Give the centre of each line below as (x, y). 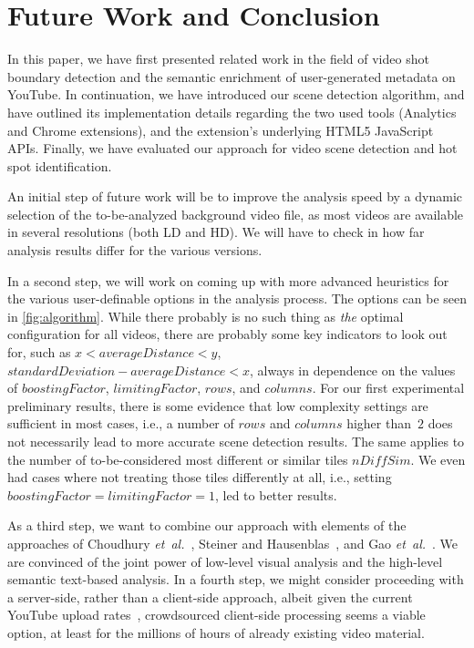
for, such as (39, 352)
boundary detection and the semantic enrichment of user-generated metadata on (232, 76)
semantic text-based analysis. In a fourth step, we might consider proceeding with (236, 579)
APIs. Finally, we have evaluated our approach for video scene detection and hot (232, 148)
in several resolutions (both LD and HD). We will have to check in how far (216, 232)
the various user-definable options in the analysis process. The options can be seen (237, 298)
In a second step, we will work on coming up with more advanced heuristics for (228, 280)
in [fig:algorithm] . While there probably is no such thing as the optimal (206, 316)
